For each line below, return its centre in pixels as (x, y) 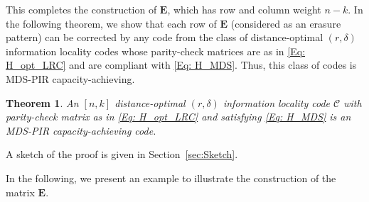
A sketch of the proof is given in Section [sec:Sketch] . (122, 154)
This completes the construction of (81, 9)
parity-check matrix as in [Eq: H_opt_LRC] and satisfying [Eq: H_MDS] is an (178, 117)
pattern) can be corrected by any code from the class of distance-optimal (165, 37)
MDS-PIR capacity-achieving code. (81, 130)
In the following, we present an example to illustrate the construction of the (171, 178)
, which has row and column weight (244, 9)
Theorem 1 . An (42, 102)
